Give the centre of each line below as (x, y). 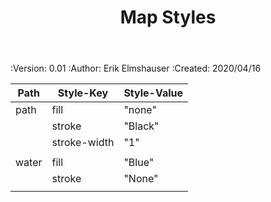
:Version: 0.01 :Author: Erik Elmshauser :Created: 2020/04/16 (136, 68)
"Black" (141, 126)
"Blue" (139, 163)
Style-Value (153, 93)
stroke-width (83, 143)
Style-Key (83, 93)
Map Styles (168, 17)
